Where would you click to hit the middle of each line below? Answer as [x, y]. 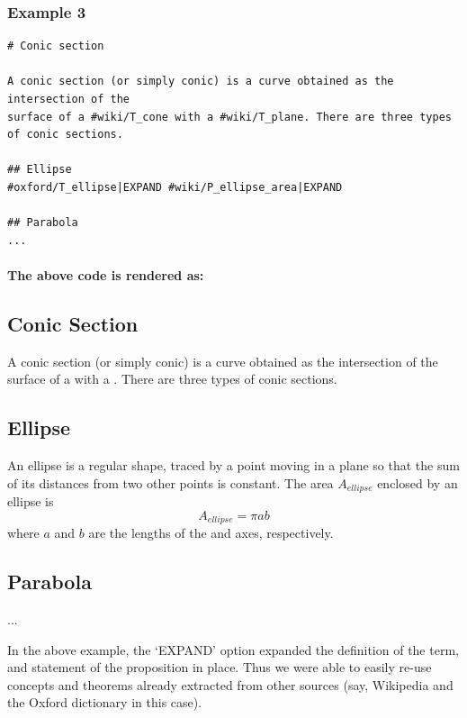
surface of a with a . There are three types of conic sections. [172, 379]
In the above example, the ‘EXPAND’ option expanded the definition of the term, [233, 649]
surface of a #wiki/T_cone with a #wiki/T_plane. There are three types [229, 117]
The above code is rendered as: [106, 274]
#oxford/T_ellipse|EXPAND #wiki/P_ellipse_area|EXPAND [175, 187]
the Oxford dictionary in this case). [105, 702]
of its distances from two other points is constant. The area [171, 482]
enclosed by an [418, 482]
